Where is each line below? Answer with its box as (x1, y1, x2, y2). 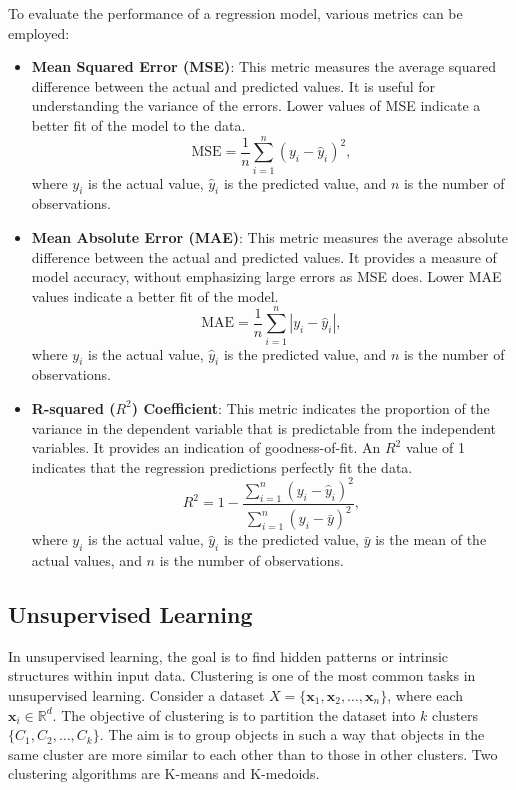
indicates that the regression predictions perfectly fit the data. (31, 456, 413, 477)
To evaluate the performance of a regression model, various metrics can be (8, 3, 463, 23)
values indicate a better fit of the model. (31, 285, 279, 306)
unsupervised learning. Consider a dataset (8, 685, 265, 705)
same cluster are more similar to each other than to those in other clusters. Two (8, 743, 498, 764)
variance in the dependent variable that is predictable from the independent (31, 417, 497, 438)
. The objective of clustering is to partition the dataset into (52, 704, 416, 725)
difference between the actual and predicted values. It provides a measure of (31, 246, 497, 267)
